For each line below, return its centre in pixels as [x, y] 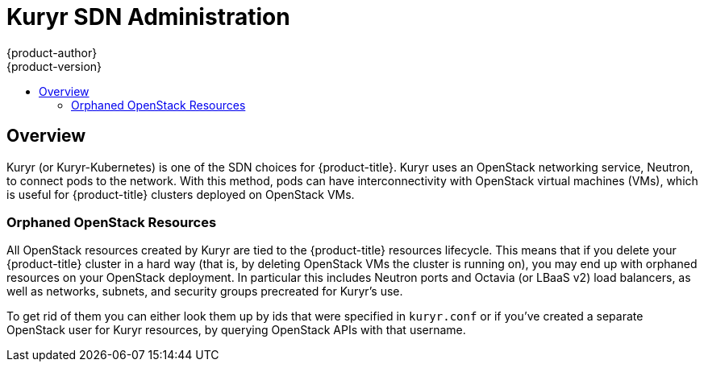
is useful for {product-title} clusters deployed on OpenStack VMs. [181, 194]
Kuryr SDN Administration [148, 17]
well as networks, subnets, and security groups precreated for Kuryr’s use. [205, 292]
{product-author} [52, 52]
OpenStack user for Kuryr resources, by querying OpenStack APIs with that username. [236, 330]
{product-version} [54, 66]
